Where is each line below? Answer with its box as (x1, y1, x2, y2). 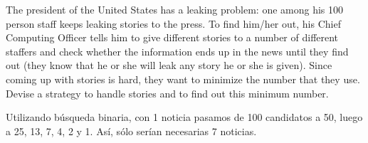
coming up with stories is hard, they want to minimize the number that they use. (6, 71, 360, 86)
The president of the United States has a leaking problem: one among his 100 (6, 2, 344, 16)
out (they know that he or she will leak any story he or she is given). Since (6, 58, 332, 73)
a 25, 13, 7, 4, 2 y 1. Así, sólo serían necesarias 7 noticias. (6, 123, 257, 138)
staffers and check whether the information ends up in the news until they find (6, 43, 349, 58)
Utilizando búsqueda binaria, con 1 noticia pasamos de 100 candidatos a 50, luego (6, 110, 363, 125)
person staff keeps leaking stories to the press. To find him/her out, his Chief (6, 16, 341, 31)
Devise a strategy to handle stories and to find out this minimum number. (6, 85, 329, 100)
